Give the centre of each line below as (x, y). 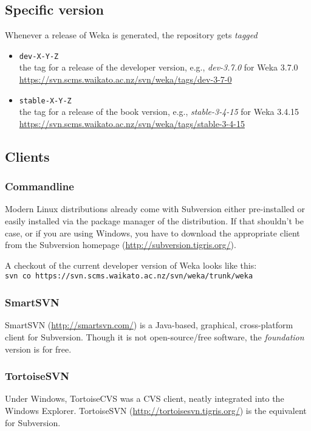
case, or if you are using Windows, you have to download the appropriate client (152, 233)
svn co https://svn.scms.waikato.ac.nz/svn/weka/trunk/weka (129, 276)
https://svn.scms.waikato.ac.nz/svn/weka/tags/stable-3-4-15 (132, 123)
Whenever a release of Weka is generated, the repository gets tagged (131, 35)
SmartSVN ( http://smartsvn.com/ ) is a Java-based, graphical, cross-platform (149, 325)
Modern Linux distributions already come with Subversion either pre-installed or (155, 209)
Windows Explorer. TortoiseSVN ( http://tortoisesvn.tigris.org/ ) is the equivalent (156, 410)
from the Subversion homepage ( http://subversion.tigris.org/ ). (121, 245)
